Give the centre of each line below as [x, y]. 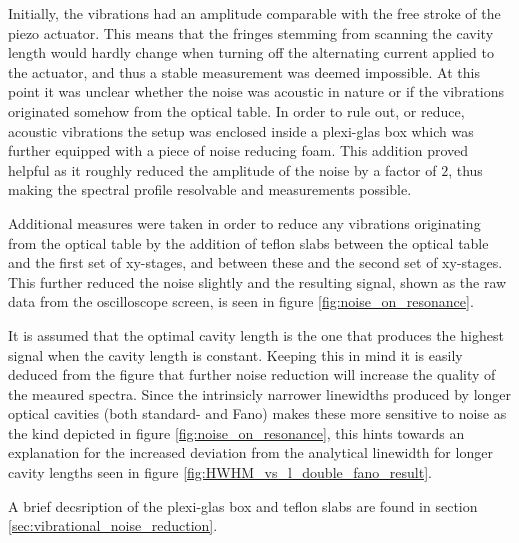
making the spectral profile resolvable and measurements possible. [210, 189]
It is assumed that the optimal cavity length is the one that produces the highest [256, 334]
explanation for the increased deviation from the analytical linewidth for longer [250, 452]
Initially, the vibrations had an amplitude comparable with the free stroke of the [254, 13]
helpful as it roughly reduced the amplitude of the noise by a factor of [222, 169]
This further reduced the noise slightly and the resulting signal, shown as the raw [257, 281]
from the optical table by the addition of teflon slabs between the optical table [248, 242]
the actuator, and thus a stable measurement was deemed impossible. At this [244, 71]
